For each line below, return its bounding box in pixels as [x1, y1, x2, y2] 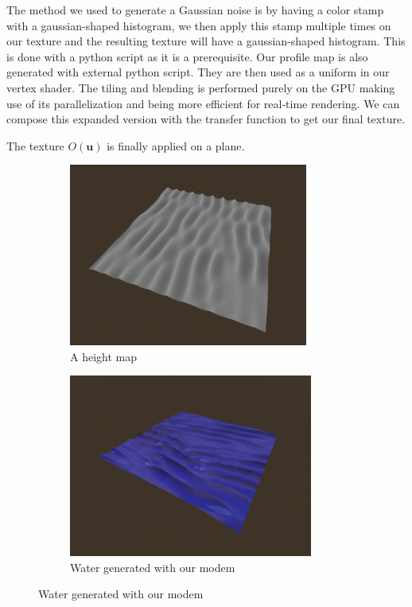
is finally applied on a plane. [107, 137, 245, 154]
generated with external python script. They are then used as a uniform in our [6, 64, 390, 80]
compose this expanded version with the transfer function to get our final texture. [6, 111, 406, 127]
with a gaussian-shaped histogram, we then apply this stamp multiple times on [6, 17, 391, 33]
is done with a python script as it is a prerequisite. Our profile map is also [6, 48, 368, 64]
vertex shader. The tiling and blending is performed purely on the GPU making [6, 79, 395, 95]
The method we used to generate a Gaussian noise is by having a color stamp [6, 2, 384, 18]
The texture [6, 137, 64, 154]
